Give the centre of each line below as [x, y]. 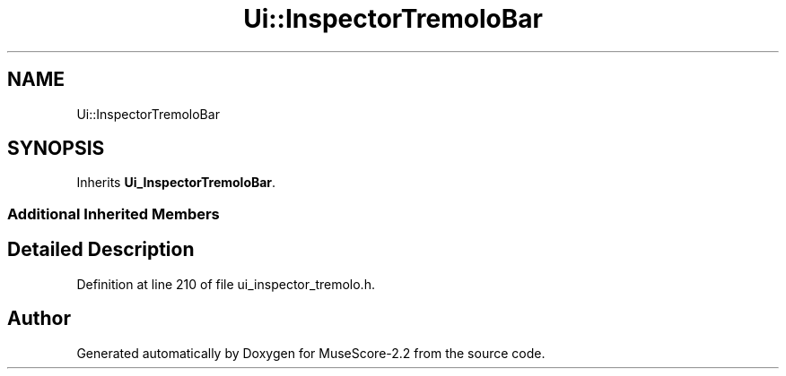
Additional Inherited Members [114, 214]
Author [39, 319]
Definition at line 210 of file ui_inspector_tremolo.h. [226, 284]
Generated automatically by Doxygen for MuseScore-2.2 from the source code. [311, 353]
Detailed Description [101, 250]
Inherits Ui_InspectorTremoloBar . [176, 183]
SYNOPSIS [56, 149]
